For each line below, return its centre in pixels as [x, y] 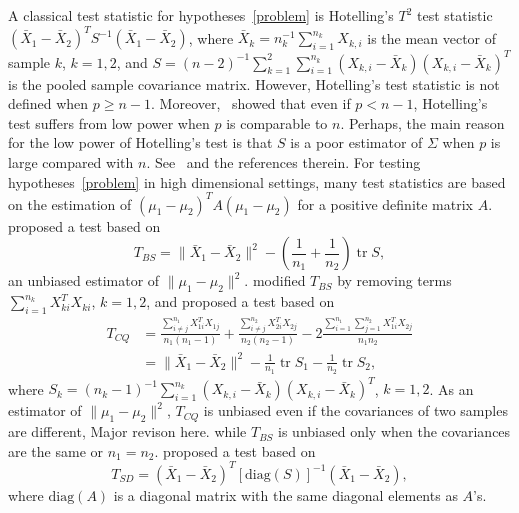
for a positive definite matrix [385, 203]
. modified [275, 280]
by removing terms [394, 280]
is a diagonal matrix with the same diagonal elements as [285, 494]
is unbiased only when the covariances [394, 431]
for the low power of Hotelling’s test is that [140, 142]
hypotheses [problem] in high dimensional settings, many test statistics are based [257, 181]
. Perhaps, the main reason [422, 122]
